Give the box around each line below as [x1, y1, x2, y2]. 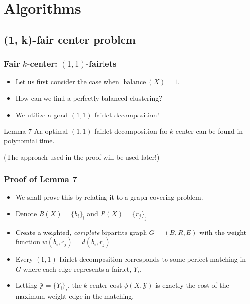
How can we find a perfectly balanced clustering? [15, 93, 162, 103]
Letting [15, 280, 38, 290]
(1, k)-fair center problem [4, 31, 136, 47]
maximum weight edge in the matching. [15, 291, 134, 301]
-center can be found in [173, 126, 243, 136]
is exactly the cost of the [155, 280, 229, 290]
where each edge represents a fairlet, [23, 263, 132, 274]
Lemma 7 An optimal [4, 126, 68, 136]
